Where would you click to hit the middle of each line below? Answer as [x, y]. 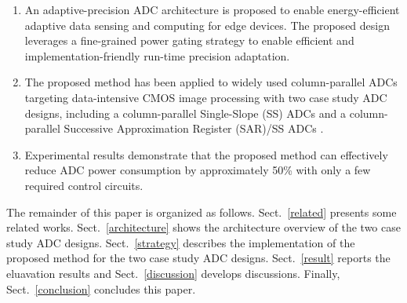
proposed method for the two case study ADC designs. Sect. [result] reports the [198, 258]
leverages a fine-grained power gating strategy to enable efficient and [189, 40]
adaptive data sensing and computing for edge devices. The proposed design [207, 25]
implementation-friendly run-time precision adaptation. [157, 55]
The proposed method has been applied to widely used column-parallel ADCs [211, 82]
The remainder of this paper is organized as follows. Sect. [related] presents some [202, 212]
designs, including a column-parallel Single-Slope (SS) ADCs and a [185, 113]
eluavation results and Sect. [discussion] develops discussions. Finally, [173, 273]
